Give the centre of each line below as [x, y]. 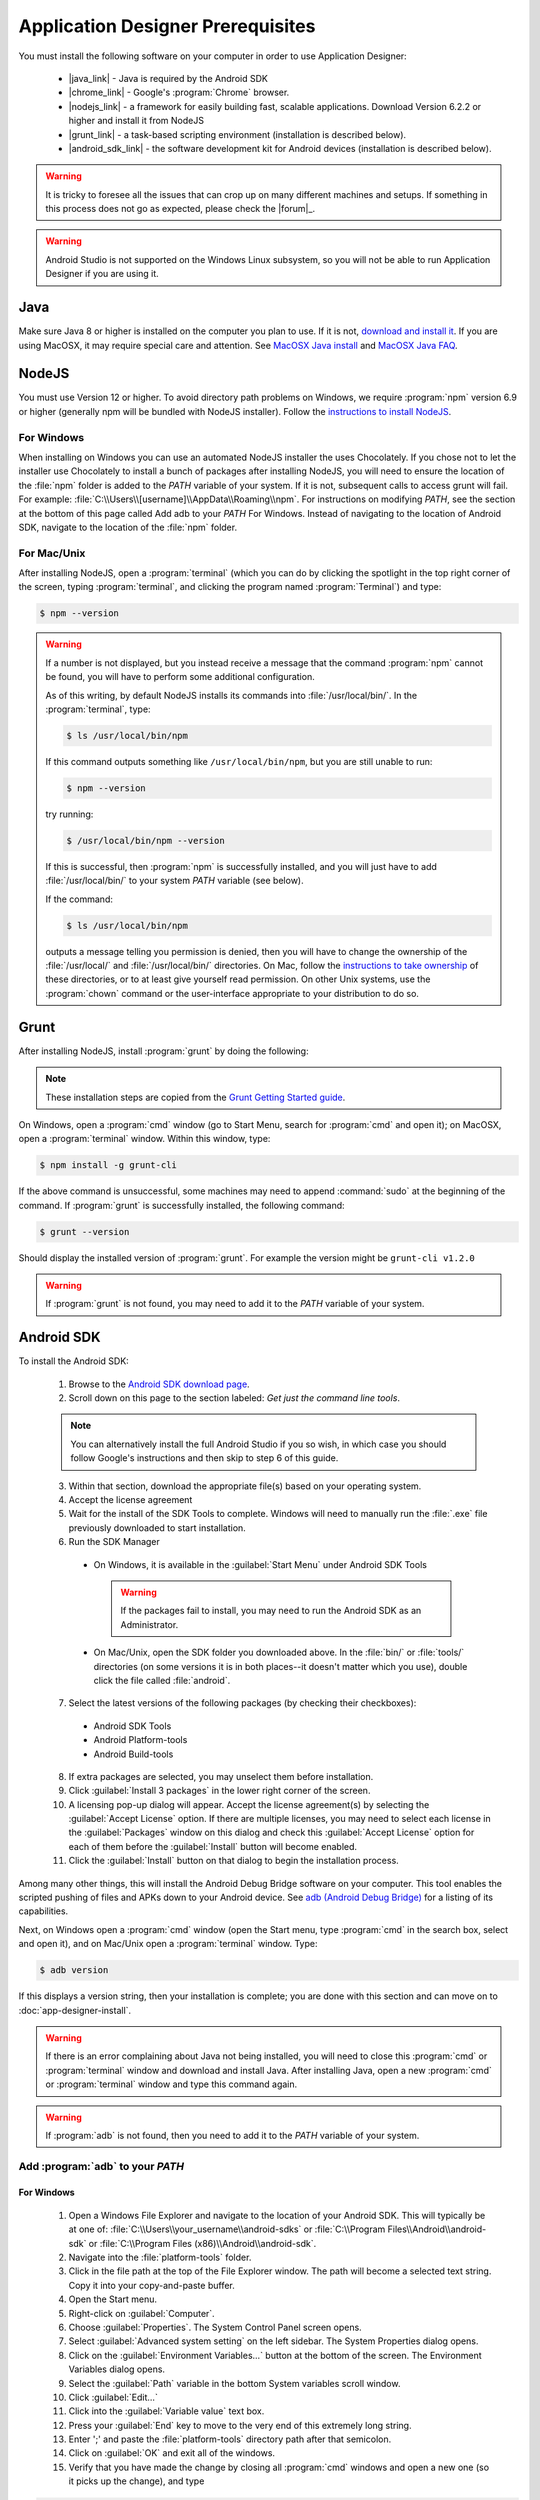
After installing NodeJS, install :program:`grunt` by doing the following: [163, 1051]
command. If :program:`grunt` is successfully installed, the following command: [181, 1205]
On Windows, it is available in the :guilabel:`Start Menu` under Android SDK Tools [260, 1564]
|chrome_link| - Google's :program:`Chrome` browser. [179, 92]
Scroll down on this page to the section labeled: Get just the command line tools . [234, 1398]
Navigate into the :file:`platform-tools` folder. [160, 2257]
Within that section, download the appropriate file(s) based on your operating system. [245, 1486]
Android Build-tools [133, 1754]
